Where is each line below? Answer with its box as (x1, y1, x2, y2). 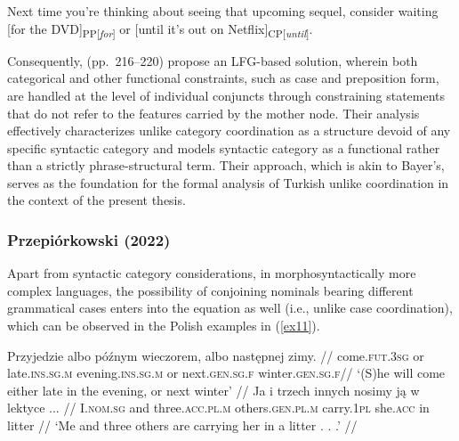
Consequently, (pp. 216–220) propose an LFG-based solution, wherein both (7, 51, 418, 69)
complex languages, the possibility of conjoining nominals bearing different (7, 281, 414, 299)
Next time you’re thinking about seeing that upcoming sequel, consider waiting (7, 2, 439, 20)
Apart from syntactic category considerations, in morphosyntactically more (7, 264, 416, 282)
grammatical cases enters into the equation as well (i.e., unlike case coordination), (7, 298, 453, 317)
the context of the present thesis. (7, 191, 186, 209)
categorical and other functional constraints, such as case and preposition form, (7, 69, 439, 87)
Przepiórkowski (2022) (7, 228, 171, 250)
